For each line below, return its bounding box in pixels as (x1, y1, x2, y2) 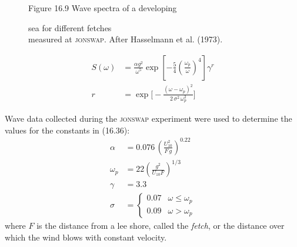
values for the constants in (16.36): (5, 123, 130, 136)
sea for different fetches (28, 21, 112, 34)
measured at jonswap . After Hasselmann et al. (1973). (28, 33, 223, 45)
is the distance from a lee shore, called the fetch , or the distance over (36, 219, 285, 232)
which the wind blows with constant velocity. (5, 231, 167, 243)
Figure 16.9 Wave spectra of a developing (28, 2, 177, 14)
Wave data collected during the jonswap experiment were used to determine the (5, 112, 292, 124)
